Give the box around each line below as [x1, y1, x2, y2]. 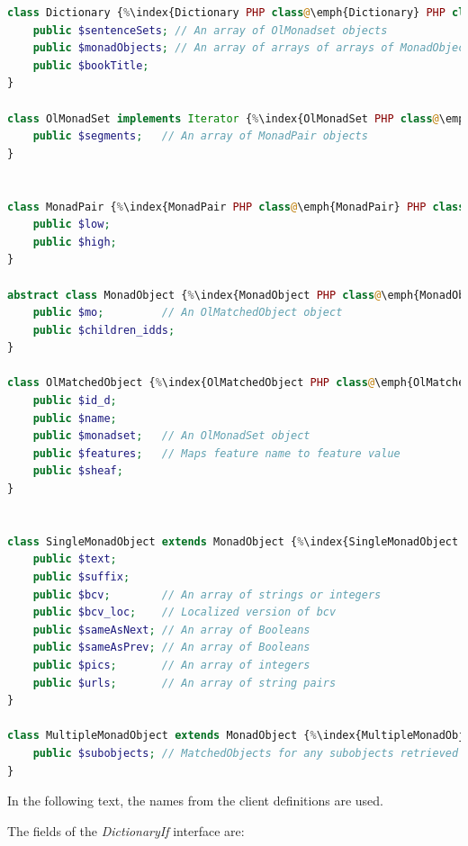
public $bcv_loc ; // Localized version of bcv [32, 606, 337, 619]
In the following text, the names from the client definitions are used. [7, 791, 383, 810]
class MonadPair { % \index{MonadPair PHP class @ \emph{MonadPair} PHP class [7, 200, 465, 213]
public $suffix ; [32, 571, 130, 583]
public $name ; [32, 411, 117, 425]
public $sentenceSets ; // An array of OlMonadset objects [32, 23, 388, 37]
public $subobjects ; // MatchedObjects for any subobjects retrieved [32, 746, 459, 760]
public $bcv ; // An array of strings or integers [32, 588, 382, 601]
